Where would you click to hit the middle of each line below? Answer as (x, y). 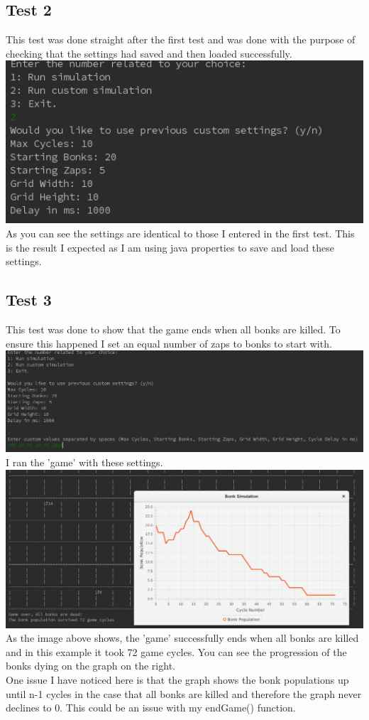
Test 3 (29, 300)
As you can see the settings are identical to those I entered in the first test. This (180, 233)
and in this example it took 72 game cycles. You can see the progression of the (176, 651)
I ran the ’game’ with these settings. (84, 462)
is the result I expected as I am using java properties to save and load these (170, 247)
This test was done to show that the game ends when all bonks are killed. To (173, 329)
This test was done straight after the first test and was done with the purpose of (181, 39)
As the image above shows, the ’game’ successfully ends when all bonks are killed (182, 638)
